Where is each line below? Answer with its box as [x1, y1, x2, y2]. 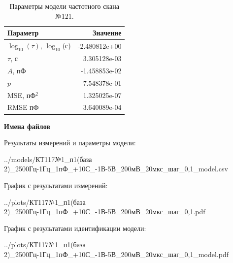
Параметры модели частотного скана [9, 1, 119, 11]
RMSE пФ [7, 102, 39, 112]
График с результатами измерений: [4, 180, 108, 190]
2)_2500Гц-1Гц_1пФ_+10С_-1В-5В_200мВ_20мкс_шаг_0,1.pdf [4, 206, 205, 217]
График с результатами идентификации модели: [4, 223, 146, 233]
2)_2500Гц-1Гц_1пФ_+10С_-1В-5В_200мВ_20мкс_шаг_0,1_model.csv [4, 164, 228, 174]
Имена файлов [4, 121, 50, 131]
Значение [93, 28, 122, 38]
